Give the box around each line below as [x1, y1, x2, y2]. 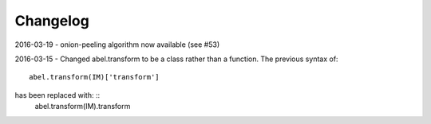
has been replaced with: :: [14, 90, 101, 99]
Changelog [14, 12, 89, 29]
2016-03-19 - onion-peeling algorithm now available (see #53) [14, 40, 220, 49]
